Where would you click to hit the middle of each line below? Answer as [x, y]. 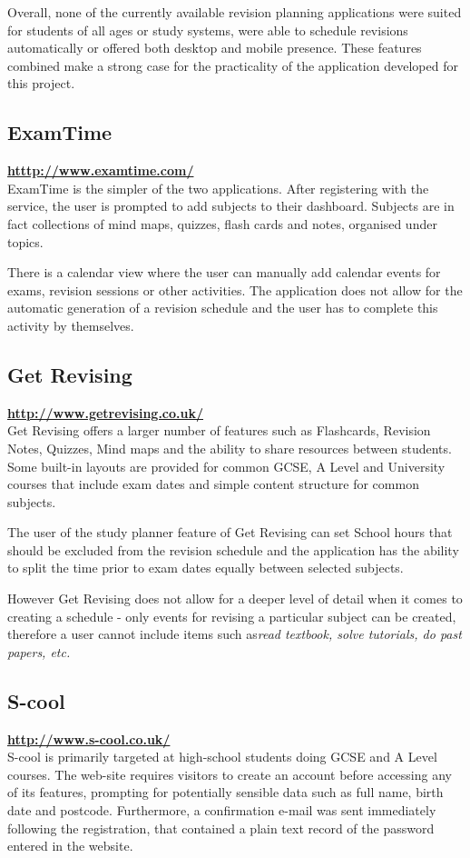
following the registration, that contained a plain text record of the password [221, 828]
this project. [41, 83]
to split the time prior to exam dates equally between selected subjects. [206, 568]
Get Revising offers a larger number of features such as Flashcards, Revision [219, 430]
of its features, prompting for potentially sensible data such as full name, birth [225, 792]
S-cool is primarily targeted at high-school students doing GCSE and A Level [222, 757]
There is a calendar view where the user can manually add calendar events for [224, 272]
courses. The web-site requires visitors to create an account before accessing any [230, 774]
